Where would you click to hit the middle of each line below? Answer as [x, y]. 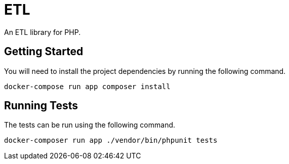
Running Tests [41, 106]
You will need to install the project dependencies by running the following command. [145, 71]
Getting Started [44, 52]
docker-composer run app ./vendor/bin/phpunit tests [111, 140]
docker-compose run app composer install [87, 86]
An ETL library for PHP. [43, 32]
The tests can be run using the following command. [90, 125]
